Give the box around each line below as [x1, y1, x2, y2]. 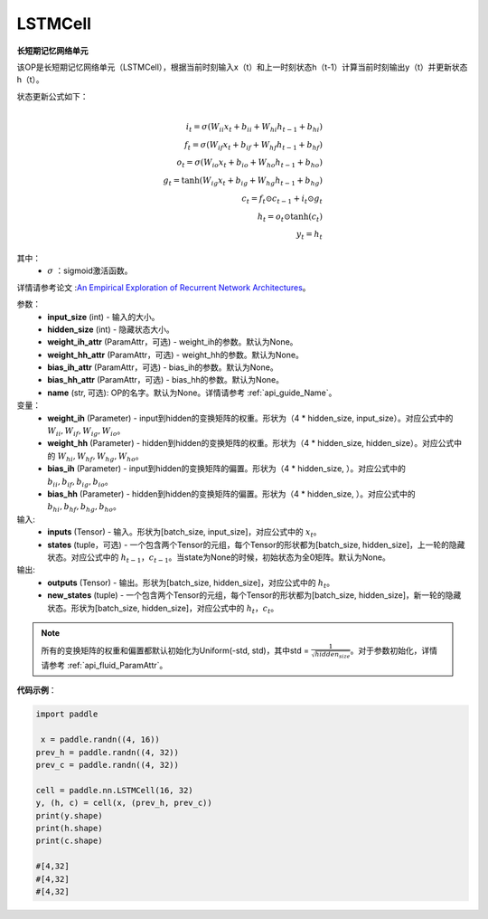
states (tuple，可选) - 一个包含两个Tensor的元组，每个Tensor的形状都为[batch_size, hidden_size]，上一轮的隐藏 [47, 539, 465, 550]
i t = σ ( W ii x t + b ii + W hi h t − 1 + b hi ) [185, 121, 323, 134]
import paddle [35, 709, 99, 719]
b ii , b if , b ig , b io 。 [47, 476, 113, 488]
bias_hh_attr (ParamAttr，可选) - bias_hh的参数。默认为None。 [47, 374, 285, 385]
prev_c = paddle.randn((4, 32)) [35, 760, 180, 770]
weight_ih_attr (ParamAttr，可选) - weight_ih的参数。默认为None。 [47, 336, 298, 347]
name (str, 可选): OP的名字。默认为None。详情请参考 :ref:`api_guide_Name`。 [47, 387, 337, 398]
